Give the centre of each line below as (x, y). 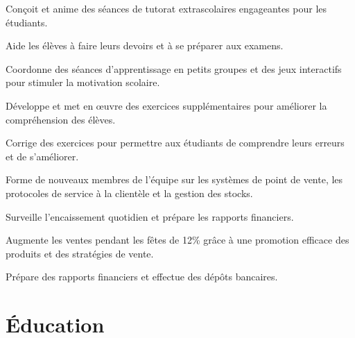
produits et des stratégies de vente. (80, 253)
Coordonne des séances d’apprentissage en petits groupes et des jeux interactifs (174, 68)
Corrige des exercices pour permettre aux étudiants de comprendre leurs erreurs (175, 143)
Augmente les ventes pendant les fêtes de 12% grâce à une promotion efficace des (177, 240)
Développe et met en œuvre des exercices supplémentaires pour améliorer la (166, 105)
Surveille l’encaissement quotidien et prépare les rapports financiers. (150, 216)
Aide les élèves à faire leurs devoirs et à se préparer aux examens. (145, 45)
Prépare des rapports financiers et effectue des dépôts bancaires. (142, 277)
